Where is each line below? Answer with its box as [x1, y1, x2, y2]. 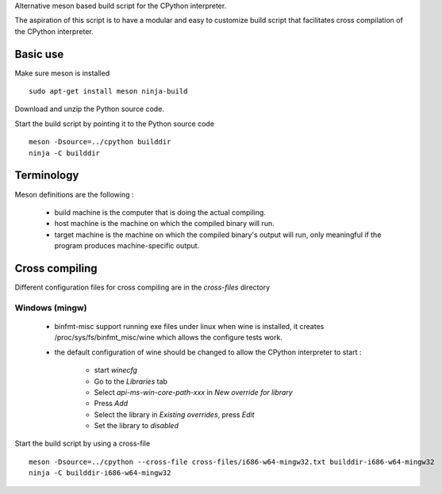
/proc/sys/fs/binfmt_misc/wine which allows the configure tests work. [54, 333, 283, 343]
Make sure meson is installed [14, 68, 110, 78]
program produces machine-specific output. [54, 241, 200, 251]
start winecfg [94, 366, 138, 375]
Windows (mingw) [14, 302, 87, 313]
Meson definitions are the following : [14, 190, 134, 199]
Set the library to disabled [94, 421, 179, 431]
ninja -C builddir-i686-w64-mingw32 [29, 469, 171, 477]
